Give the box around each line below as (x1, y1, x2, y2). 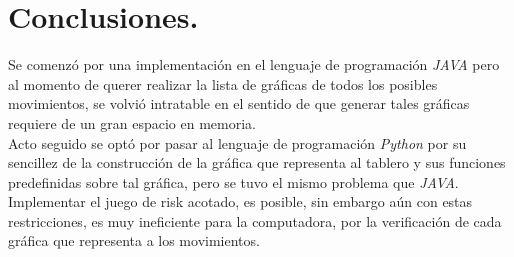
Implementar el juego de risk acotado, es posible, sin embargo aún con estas (8, 191, 473, 212)
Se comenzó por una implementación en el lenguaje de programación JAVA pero (8, 54, 500, 75)
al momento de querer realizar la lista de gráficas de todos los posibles (8, 73, 438, 94)
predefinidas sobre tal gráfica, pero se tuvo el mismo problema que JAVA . (8, 171, 459, 192)
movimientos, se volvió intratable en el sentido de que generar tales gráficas (8, 93, 470, 114)
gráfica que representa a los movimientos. (8, 230, 260, 251)
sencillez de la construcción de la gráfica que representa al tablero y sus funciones (8, 152, 506, 173)
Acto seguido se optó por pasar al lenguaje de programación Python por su (8, 132, 467, 153)
